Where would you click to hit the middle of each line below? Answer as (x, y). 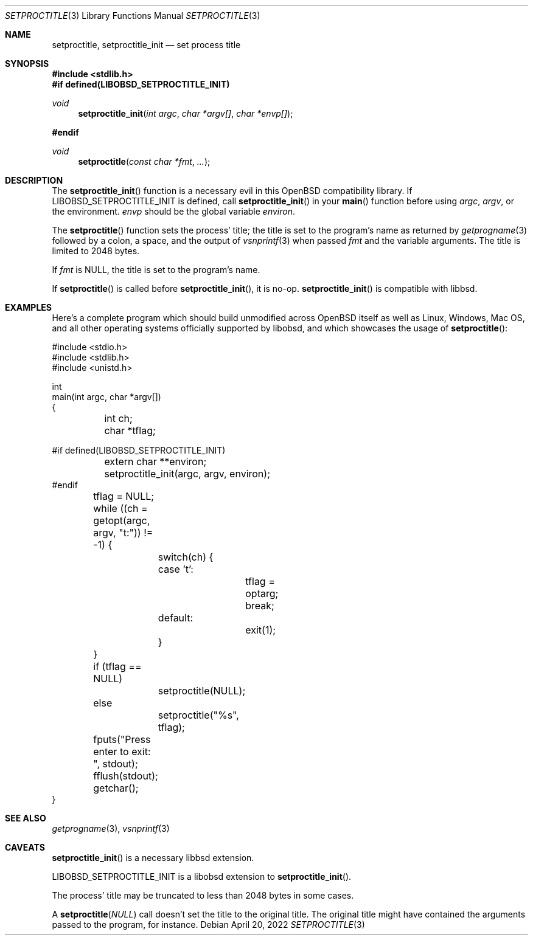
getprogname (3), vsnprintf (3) (111, 828)
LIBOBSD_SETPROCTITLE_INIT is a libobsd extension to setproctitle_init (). (202, 876)
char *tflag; (130, 430)
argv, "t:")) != (123, 533)
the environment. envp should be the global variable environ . (174, 211)
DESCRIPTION (34, 180)
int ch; (118, 418)
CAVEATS (25, 847)
